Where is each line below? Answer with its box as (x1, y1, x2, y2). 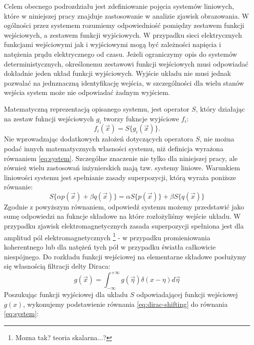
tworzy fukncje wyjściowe (104, 113, 179, 123)
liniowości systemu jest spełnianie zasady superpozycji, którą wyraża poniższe (4, 172, 236, 182)
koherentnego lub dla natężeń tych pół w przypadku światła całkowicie (4, 241, 216, 252)
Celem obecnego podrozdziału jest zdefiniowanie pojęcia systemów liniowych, (4, 1, 234, 11)
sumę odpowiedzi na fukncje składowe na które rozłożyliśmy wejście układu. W (4, 211, 241, 221)
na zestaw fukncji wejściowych (4, 113, 94, 123)
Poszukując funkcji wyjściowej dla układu (4, 289, 128, 299)
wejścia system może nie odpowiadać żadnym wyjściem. (4, 87, 170, 97)
